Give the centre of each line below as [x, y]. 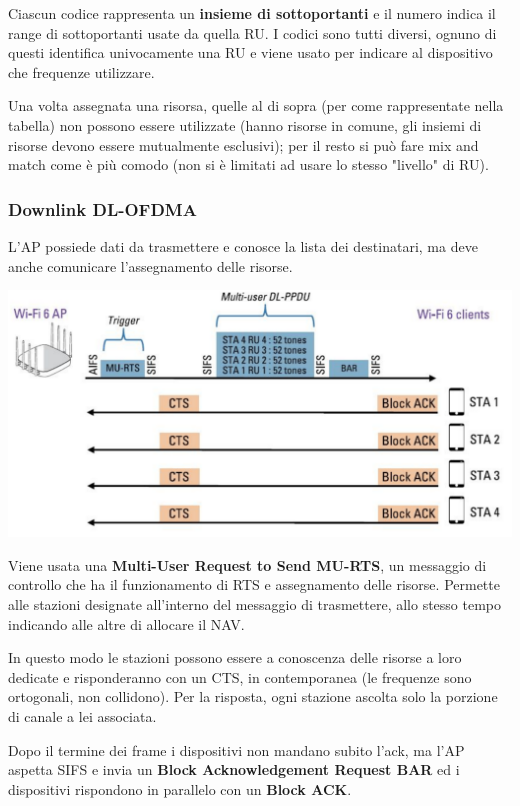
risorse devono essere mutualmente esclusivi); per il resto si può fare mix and [243, 144]
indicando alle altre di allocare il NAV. [126, 623]
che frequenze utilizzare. [81, 71]
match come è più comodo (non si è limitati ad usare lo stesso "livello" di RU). [248, 164]
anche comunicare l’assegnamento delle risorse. [150, 265]
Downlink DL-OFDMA [102, 208]
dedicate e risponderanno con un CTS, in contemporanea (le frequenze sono [240, 676]
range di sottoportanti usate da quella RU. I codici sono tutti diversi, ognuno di [252, 32]
